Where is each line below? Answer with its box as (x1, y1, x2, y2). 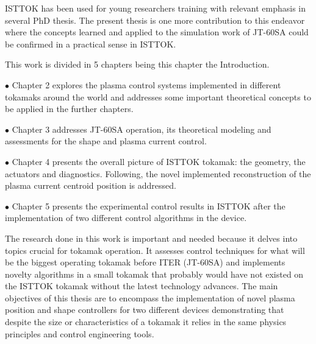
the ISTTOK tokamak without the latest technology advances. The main (5, 279, 278, 292)
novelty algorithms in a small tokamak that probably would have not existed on (5, 267, 304, 280)
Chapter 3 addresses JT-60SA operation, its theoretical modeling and (12, 122, 271, 135)
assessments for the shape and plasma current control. (5, 135, 207, 147)
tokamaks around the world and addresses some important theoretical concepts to (5, 90, 311, 103)
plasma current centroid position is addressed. (5, 179, 176, 192)
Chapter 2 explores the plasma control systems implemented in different (12, 78, 281, 91)
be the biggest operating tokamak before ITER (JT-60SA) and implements (5, 256, 285, 269)
